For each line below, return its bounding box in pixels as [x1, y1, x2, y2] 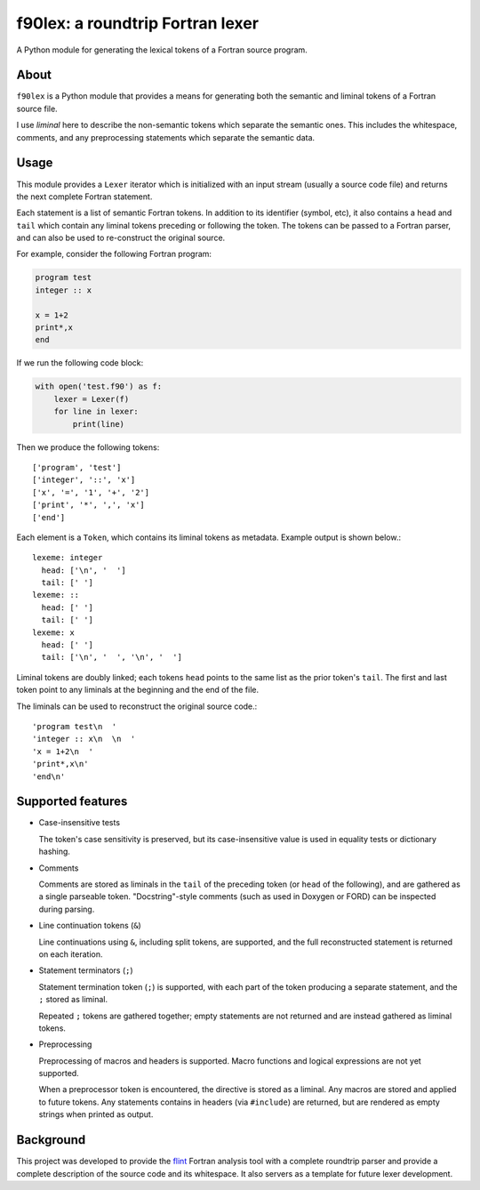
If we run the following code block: [16, 358, 144, 368]
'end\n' [32, 771, 66, 782]
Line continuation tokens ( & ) [38, 921, 141, 931]
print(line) [72, 419, 124, 429]
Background [16, 1132, 86, 1147]
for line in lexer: [53, 406, 140, 417]
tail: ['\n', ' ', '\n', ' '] [41, 652, 182, 663]
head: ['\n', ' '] [41, 565, 126, 575]
